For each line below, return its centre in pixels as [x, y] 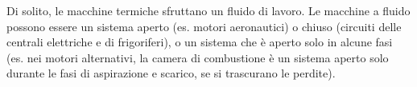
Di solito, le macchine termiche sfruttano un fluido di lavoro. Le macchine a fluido [208, 10]
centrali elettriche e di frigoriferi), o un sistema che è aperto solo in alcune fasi [200, 42]
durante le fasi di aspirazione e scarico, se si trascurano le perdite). [171, 73]
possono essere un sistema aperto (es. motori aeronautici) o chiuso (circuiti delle [204, 26]
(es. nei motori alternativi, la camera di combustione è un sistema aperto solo [198, 57]
